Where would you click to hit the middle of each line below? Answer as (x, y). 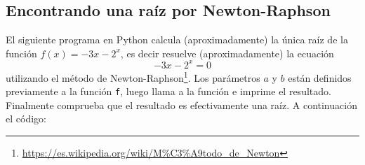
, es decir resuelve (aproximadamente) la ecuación (227, 53)
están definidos (320, 77)
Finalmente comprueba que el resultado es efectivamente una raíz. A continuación (181, 105)
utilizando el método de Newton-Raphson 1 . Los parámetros (133, 76)
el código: (26, 119)
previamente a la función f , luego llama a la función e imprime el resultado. (168, 91)
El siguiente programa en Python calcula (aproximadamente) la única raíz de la (177, 40)
